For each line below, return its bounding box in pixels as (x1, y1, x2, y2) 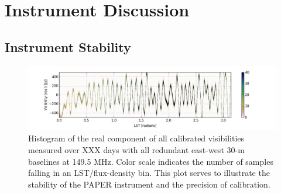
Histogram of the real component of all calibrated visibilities (28, 132, 245, 144)
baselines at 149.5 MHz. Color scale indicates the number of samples (28, 155, 273, 167)
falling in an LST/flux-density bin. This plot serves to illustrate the (28, 167, 270, 179)
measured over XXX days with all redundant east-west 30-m (28, 143, 245, 155)
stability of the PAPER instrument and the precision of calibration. (28, 178, 270, 190)
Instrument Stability (5, 37, 131, 56)
